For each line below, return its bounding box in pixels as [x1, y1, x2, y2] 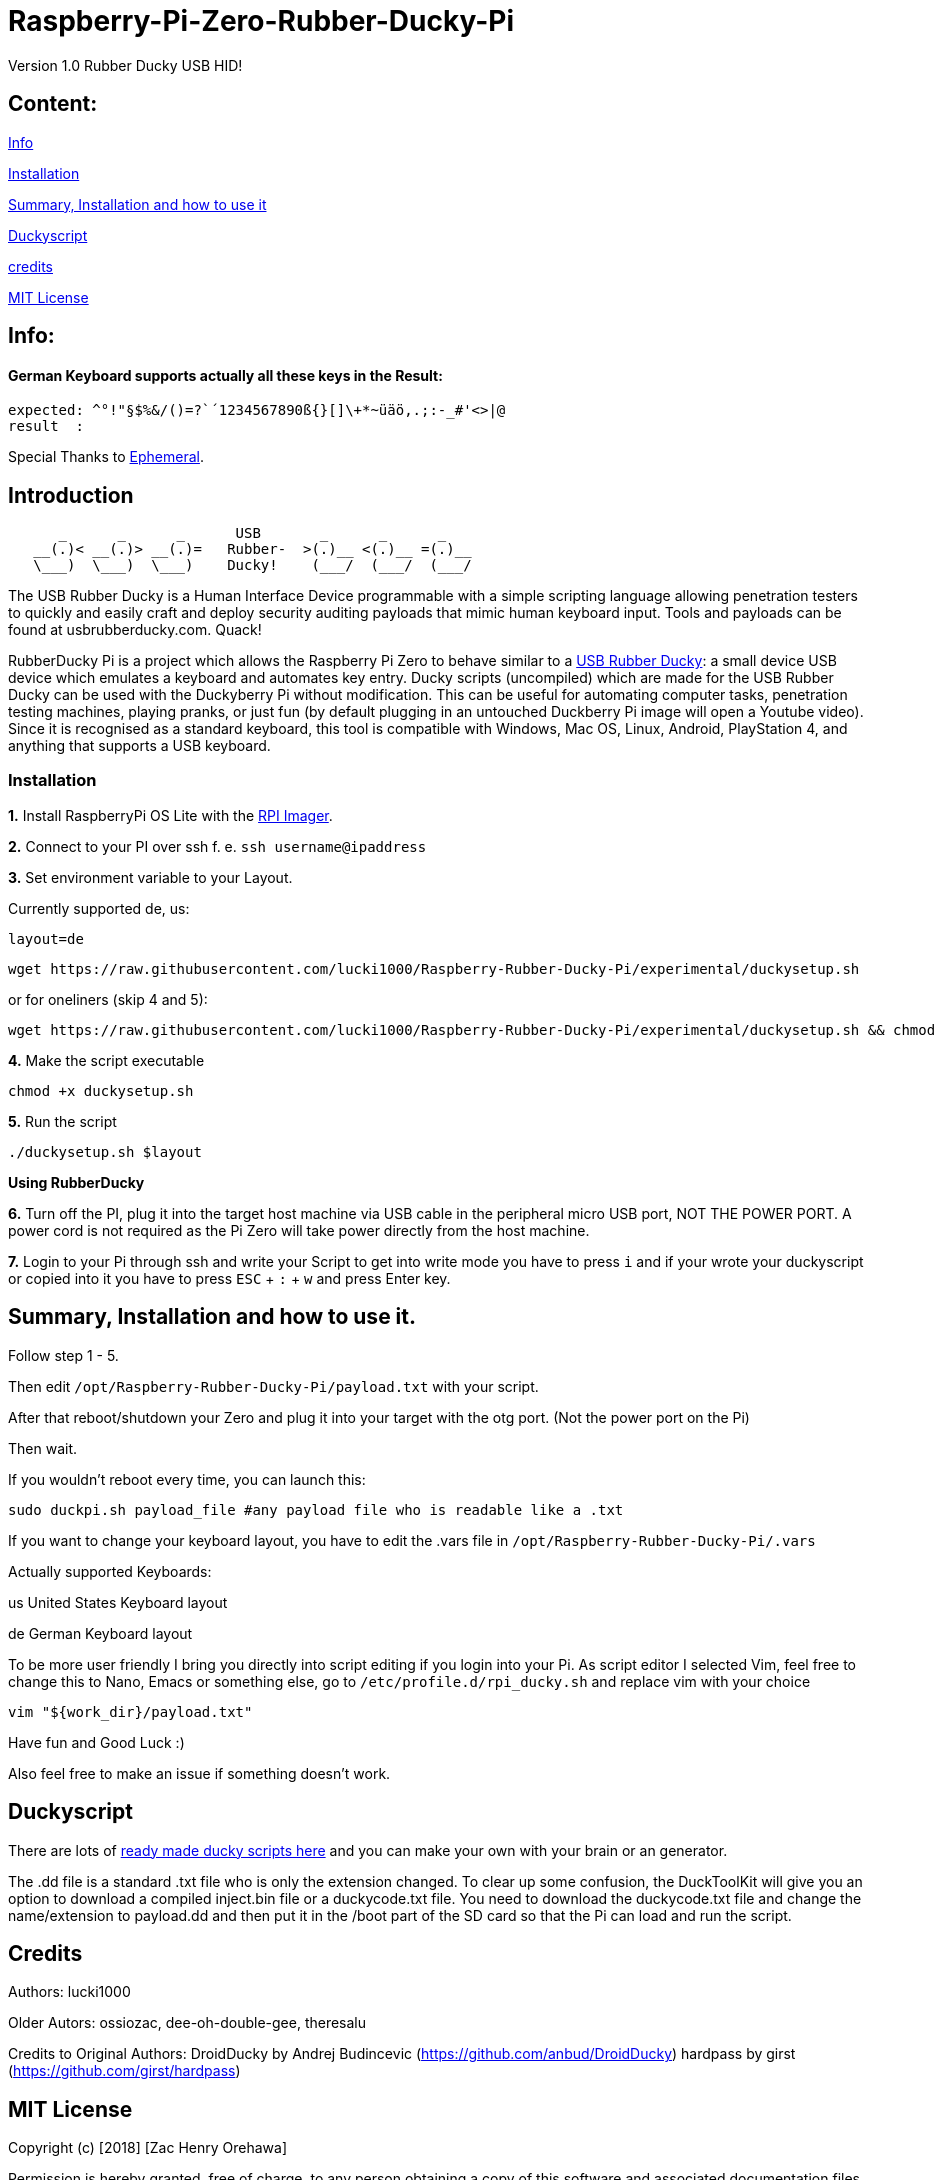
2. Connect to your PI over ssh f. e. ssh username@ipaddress [8, 837, 427, 855]
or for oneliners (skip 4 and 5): [8, 990, 208, 1008]
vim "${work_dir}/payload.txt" [8, 1703, 253, 1720]
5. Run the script [8, 1112, 117, 1130]
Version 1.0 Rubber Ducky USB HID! [8, 56, 243, 74]
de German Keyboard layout [8, 1624, 193, 1642]
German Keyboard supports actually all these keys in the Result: [8, 366, 443, 384]
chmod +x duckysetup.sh [8, 1082, 194, 1099]
